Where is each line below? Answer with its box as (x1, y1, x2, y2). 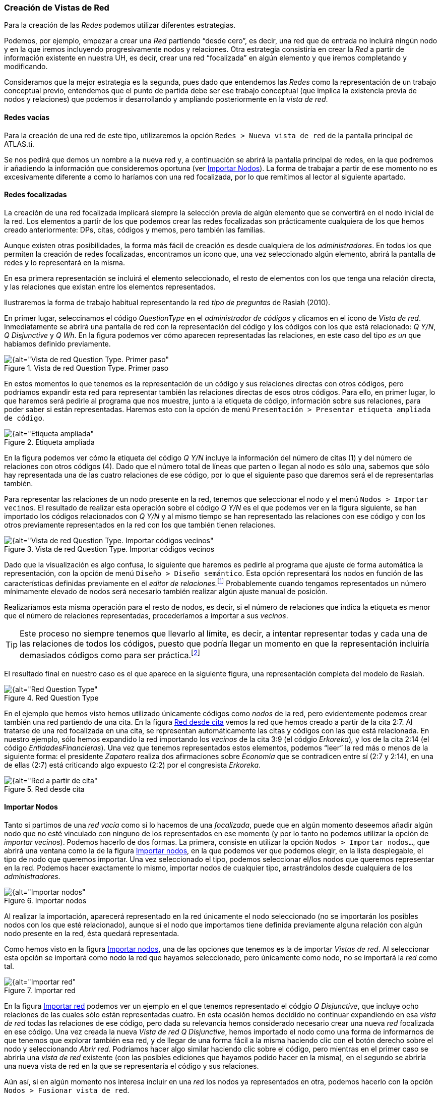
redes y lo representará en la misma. (4, 258, 125, 267)
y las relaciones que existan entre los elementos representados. (4, 282, 216, 291)
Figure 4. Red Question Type (4, 693, 99, 702)
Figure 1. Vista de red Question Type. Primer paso (4, 363, 169, 372)
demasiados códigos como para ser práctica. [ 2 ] (20, 649, 200, 661)
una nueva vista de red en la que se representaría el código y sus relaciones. (4, 1062, 259, 1071)
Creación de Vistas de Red (4, 3, 109, 13)
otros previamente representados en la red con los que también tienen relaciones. (4, 520, 276, 529)
